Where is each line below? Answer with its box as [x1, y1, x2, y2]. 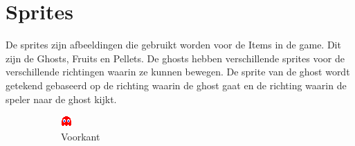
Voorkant [61, 129, 100, 143]
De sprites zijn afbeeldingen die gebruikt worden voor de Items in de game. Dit [6, 37, 341, 52]
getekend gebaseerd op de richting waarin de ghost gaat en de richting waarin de [6, 77, 347, 92]
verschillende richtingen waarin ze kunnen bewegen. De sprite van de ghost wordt [6, 64, 350, 79]
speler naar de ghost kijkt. [6, 91, 117, 106]
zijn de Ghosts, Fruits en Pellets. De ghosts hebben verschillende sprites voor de [6, 51, 345, 65]
